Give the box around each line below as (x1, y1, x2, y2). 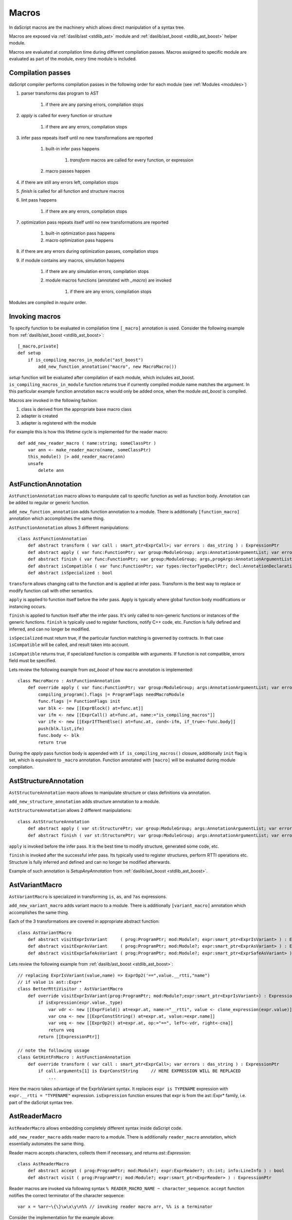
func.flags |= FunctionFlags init (38, 698, 121, 704)
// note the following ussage (18, 1047, 90, 1053)
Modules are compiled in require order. (9, 300, 87, 305)
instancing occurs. (9, 603, 46, 610)
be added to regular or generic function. (9, 500, 90, 506)
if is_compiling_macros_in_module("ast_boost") (27, 357, 144, 363)
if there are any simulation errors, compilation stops (45, 268, 149, 274)
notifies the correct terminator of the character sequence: (9, 1192, 125, 1198)
